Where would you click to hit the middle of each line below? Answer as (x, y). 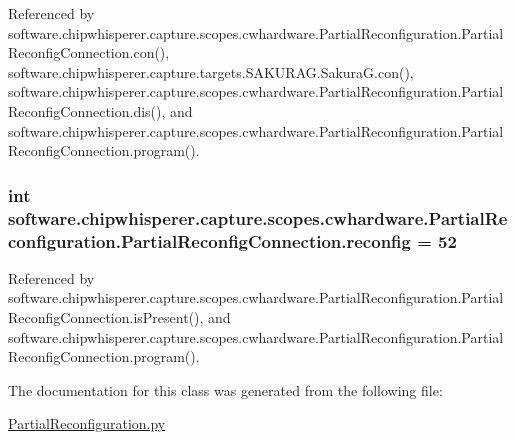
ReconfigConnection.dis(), (87, 110)
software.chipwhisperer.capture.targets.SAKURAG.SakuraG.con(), (211, 71)
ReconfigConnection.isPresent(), (106, 317)
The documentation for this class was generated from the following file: (225, 389)
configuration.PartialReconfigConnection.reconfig (209, 240)
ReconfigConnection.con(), (89, 52)
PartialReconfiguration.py (87, 423)
